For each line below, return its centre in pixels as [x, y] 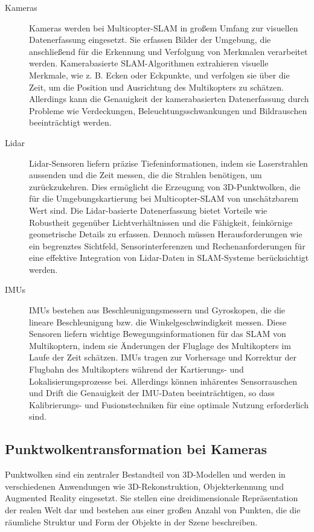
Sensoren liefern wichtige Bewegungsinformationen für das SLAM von [158, 334]
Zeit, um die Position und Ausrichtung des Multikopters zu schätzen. [156, 87]
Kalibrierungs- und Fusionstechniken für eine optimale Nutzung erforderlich [169, 404]
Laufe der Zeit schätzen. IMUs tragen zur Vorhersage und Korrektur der [163, 357]
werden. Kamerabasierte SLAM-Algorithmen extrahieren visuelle [149, 63]
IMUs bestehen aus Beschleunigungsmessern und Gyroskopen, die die [157, 310]
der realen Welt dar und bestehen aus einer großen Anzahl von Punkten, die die [153, 509]
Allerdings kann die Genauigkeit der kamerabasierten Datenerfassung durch [169, 99]
